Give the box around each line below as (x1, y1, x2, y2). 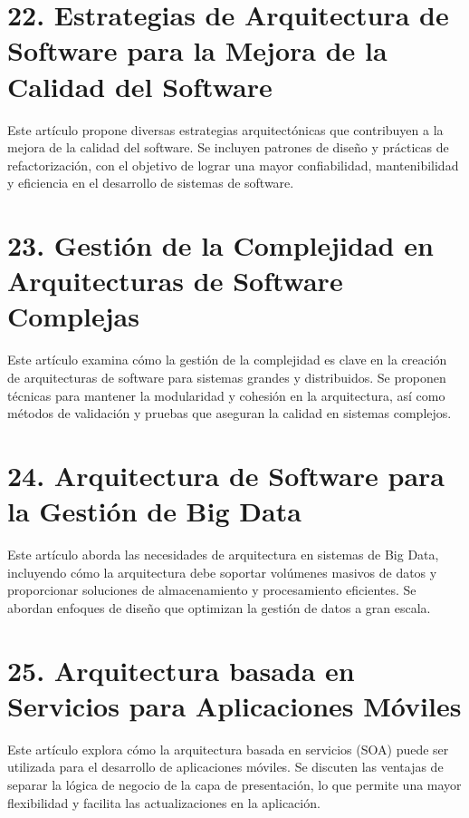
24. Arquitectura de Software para (7, 456, 445, 493)
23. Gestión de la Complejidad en (7, 227, 434, 264)
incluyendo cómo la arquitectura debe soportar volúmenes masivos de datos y (7, 562, 437, 581)
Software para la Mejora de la (7, 32, 388, 69)
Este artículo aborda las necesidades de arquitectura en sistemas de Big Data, (7, 545, 439, 564)
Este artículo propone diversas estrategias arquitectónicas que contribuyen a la (7, 120, 444, 139)
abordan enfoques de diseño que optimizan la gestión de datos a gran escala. (7, 598, 431, 617)
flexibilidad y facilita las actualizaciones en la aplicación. (7, 793, 321, 812)
